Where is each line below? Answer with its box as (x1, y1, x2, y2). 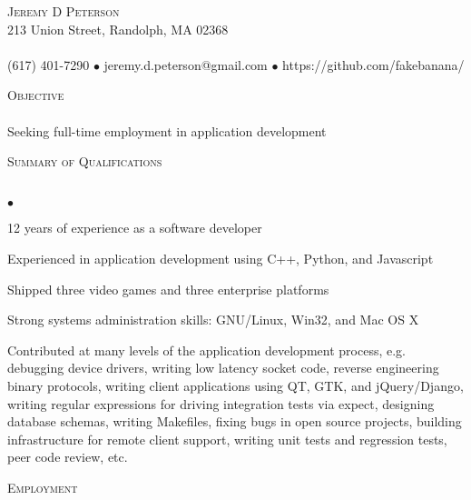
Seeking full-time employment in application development (7, 121, 327, 140)
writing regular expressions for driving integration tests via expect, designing (7, 394, 435, 413)
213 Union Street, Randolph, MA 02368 (7, 19, 229, 38)
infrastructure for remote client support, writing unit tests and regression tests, (7, 429, 447, 448)
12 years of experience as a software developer (7, 218, 262, 237)
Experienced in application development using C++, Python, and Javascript (7, 248, 434, 267)
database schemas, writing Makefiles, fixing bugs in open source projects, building (7, 412, 462, 431)
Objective (7, 85, 64, 105)
